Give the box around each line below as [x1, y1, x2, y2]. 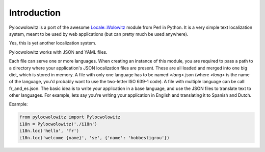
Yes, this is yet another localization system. [9, 40, 97, 46]
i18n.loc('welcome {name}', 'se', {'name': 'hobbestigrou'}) [19, 135, 170, 140]
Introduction [9, 7, 61, 18]
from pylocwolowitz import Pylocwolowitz [19, 114, 121, 120]
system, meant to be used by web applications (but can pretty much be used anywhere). [9, 31, 188, 37]
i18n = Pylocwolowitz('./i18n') [19, 121, 98, 127]
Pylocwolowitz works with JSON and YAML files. [9, 49, 107, 55]
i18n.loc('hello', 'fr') [19, 128, 79, 134]
